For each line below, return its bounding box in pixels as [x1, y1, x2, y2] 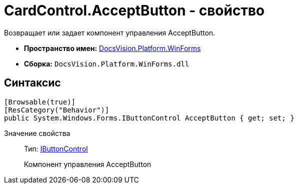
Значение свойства [4, 128, 70, 137]
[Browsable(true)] [4, 97, 76, 106]
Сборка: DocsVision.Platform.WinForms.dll [24, 59, 189, 68]
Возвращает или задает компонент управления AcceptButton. [4, 28, 215, 37]
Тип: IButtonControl [24, 144, 88, 153]
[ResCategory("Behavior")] [4, 105, 109, 114]
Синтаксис [4, 76, 61, 89]
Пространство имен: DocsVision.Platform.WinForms [24, 43, 201, 52]
